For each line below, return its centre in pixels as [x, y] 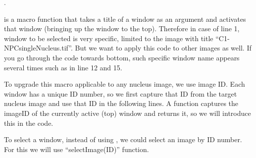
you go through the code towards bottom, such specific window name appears [122, 57]
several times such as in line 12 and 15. [63, 67]
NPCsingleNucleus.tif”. [38, 48]
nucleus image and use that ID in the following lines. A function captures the [121, 103]
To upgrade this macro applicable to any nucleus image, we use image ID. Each [125, 84]
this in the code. [29, 123]
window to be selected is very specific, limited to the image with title [109, 38]
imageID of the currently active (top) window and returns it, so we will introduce [128, 113]
